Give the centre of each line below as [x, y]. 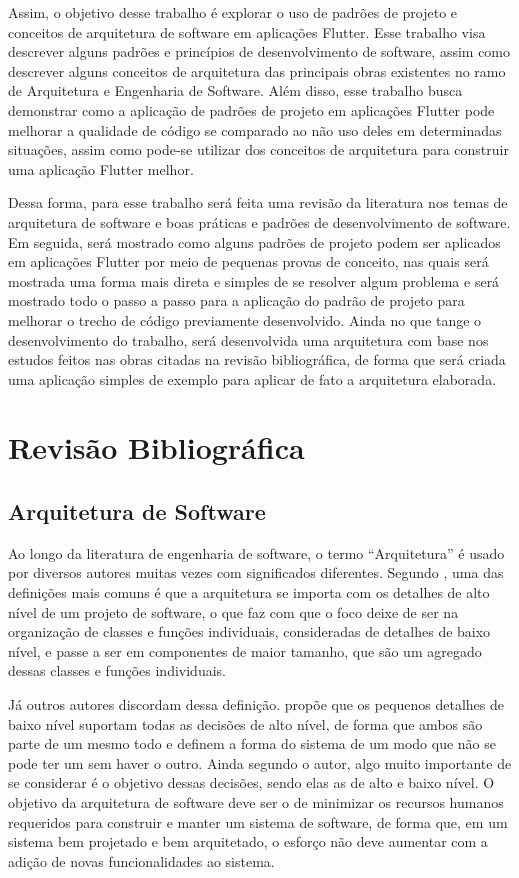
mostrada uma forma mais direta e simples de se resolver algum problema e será [254, 280]
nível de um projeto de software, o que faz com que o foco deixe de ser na [233, 611]
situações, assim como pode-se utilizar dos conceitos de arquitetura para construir [258, 149]
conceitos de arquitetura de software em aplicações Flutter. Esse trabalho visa [247, 31]
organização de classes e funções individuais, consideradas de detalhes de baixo [249, 631]
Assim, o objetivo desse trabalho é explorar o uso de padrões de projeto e [233, 12]
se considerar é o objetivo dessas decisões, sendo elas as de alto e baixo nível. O [251, 782]
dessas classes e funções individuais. [117, 670]
